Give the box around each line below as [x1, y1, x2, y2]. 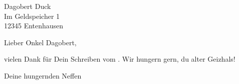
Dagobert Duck [4, 1, 51, 11]
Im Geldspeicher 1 [4, 10, 60, 21]
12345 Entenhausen [4, 20, 64, 31]
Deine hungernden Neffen [4, 70, 82, 81]
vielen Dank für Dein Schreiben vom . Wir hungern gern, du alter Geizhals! [4, 54, 235, 64]
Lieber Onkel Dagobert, [4, 37, 77, 47]
